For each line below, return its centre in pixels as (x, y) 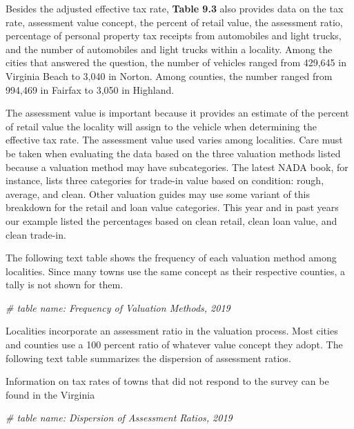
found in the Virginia (50, 394)
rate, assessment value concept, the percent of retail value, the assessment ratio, (174, 22)
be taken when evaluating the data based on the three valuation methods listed (173, 153)
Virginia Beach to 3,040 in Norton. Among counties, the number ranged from (169, 76)
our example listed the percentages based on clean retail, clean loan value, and (171, 220)
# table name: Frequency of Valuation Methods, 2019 (118, 307)
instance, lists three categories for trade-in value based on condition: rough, (165, 180)
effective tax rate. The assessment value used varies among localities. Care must (174, 140)
